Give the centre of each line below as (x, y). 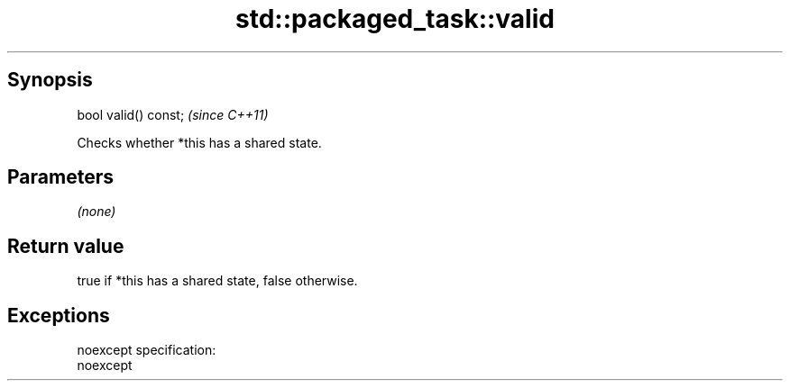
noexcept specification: (147, 350)
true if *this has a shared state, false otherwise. (217, 281)
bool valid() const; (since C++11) (173, 114)
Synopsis (50, 80)
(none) (96, 212)
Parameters (60, 177)
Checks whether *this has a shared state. (199, 142)
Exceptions (59, 315)
